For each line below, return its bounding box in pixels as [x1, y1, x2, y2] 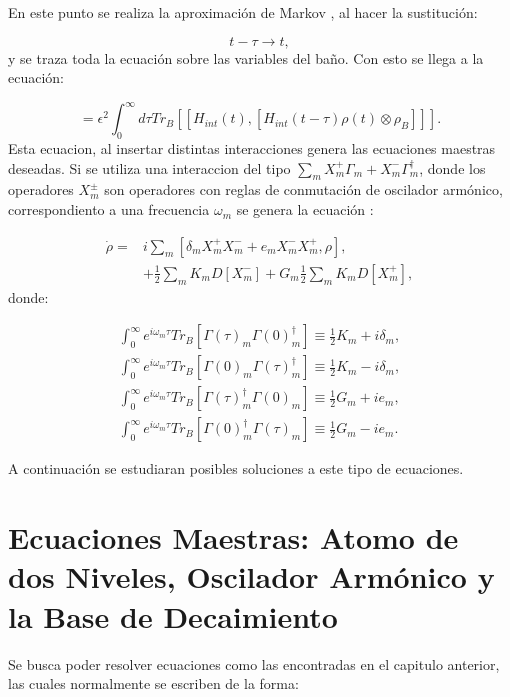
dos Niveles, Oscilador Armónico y [8, 556, 495, 597]
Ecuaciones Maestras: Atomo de [8, 517, 459, 558]
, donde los [419, 157, 486, 178]
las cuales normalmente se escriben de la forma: [8, 673, 299, 694]
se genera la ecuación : [236, 199, 374, 220]
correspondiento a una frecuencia [8, 199, 210, 220]
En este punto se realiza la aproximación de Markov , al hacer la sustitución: [8, 2, 478, 22]
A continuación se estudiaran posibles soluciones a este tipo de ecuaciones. [8, 458, 464, 479]
